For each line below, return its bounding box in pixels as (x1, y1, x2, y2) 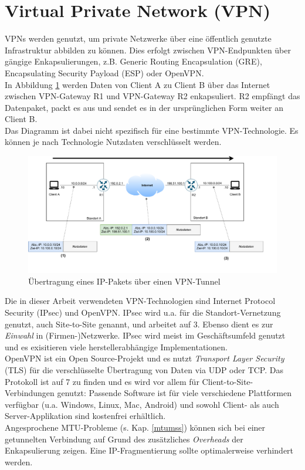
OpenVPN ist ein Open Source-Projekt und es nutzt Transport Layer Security (5, 352, 284, 364)
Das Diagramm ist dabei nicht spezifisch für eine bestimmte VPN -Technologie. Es (5, 124, 299, 136)
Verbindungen (5, 387, 55, 399)
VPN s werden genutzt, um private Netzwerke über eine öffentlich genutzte (5, 32, 272, 45)
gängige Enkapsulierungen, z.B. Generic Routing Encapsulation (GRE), (5, 55, 262, 67)
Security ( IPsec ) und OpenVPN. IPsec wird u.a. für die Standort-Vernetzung (5, 306, 281, 318)
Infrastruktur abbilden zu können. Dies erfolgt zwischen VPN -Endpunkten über (5, 43, 291, 56)
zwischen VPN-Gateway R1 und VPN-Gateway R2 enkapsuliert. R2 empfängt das (5, 90, 300, 102)
